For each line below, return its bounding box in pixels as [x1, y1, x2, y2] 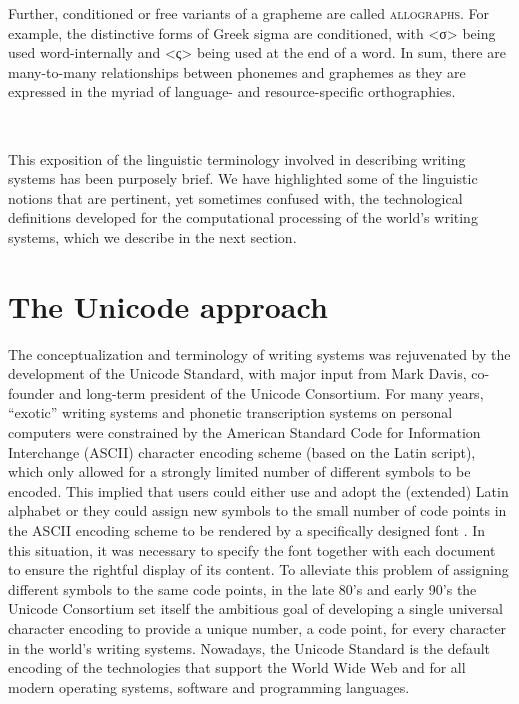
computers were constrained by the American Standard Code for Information [8, 422, 481, 443]
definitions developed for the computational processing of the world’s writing [8, 207, 478, 228]
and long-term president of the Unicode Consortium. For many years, [59, 382, 484, 403]
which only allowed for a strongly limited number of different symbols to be [8, 461, 471, 482]
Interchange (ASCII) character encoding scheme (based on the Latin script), [8, 441, 476, 462]
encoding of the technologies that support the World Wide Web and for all [8, 657, 466, 678]
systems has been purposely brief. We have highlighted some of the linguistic [8, 168, 478, 189]
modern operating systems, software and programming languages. [8, 676, 410, 697]
